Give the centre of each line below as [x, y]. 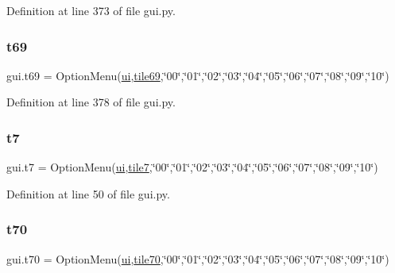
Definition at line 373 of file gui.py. [91, 10]
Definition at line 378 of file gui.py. [91, 102]
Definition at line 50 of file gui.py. [88, 193]
